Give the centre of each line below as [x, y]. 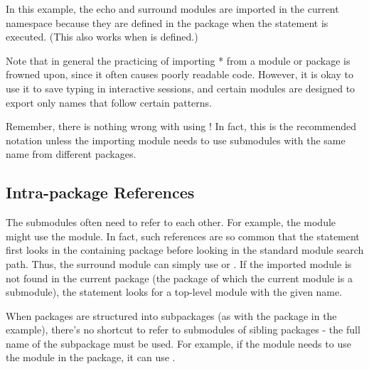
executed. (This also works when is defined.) [102, 37]
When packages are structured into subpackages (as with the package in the [171, 315]
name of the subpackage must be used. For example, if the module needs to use [178, 343]
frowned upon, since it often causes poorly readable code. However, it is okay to [180, 74]
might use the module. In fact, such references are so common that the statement [183, 236]
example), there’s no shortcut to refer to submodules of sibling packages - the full [183, 330]
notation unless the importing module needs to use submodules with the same [176, 140]
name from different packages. [71, 154]
